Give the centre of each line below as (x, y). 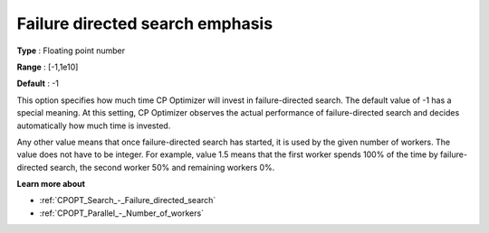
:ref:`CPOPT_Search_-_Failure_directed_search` (128, 200)
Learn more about (51, 184)
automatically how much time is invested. (94, 126)
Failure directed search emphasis (145, 23)
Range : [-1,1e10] (48, 67)
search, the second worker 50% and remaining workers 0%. (163, 167)
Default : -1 (38, 84)
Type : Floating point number (71, 51)
